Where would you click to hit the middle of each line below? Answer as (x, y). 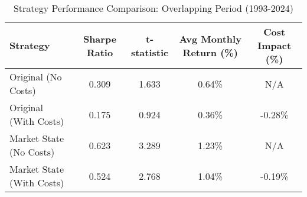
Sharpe (100, 38)
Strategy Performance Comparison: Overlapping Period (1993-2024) (153, 8)
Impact (275, 45)
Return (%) (210, 52)
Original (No (36, 77)
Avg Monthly (210, 38)
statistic (150, 52)
